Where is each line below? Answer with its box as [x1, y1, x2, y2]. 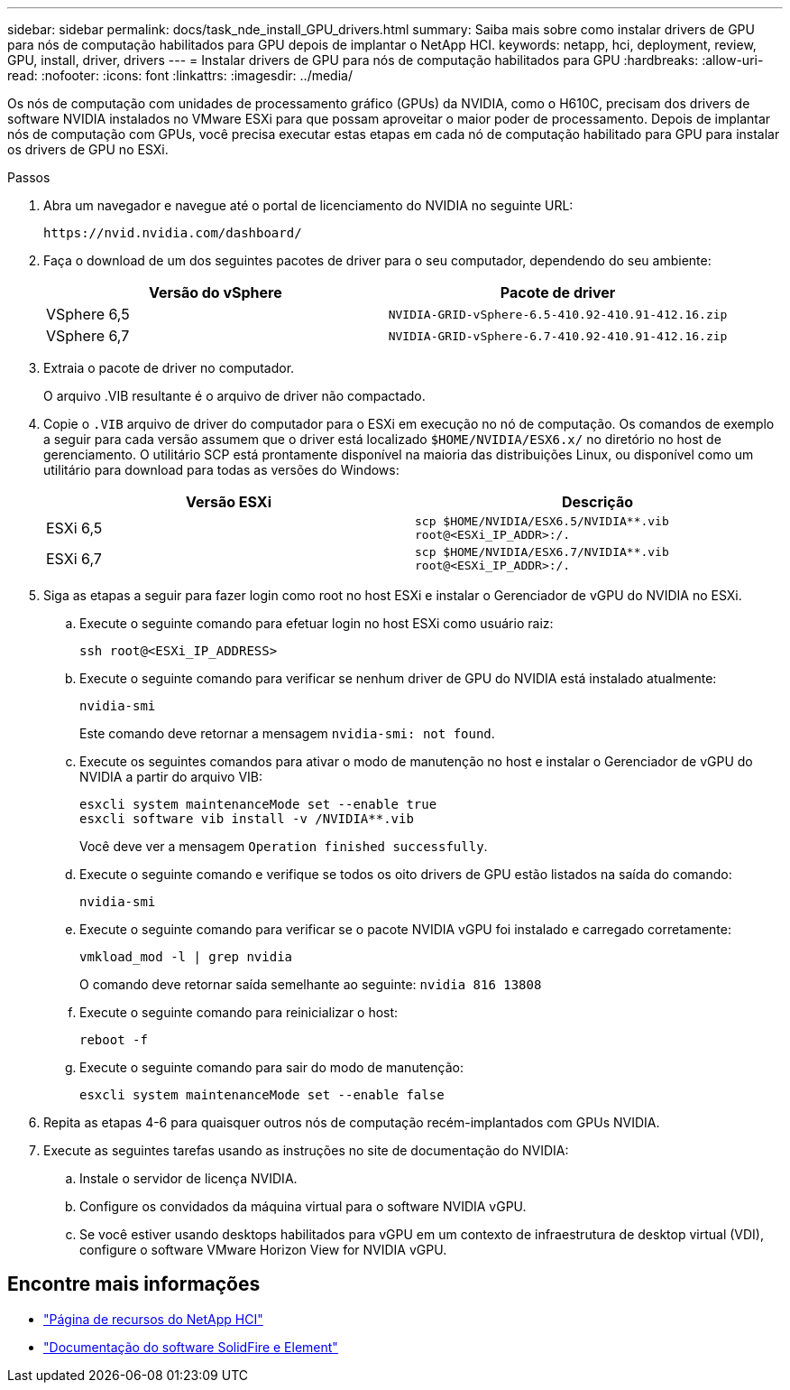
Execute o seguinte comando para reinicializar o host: [79, 1005, 399, 1020]
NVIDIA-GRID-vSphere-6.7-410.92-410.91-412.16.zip [388, 329, 728, 343]
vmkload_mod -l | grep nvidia [79, 950, 293, 964]
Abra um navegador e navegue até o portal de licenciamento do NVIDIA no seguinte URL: [43, 198, 574, 213]
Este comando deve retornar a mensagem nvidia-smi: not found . [79, 726, 495, 741]
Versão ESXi [185, 493, 271, 511]
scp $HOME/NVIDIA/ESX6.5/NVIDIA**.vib [415, 514, 669, 528]
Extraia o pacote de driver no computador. [43, 360, 295, 375]
